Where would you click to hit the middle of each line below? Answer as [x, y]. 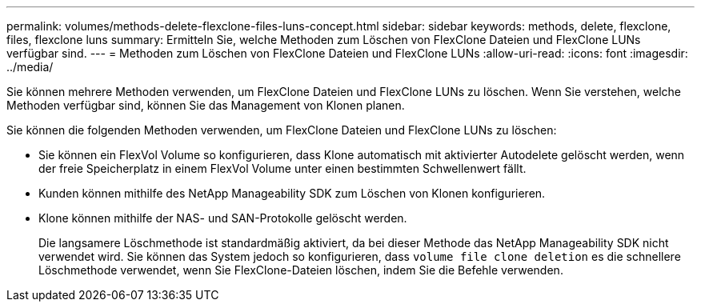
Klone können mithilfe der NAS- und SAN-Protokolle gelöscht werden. [223, 218]
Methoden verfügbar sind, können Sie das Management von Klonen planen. [206, 105]
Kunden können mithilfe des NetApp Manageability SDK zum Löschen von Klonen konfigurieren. [292, 193]
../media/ [30, 67]
